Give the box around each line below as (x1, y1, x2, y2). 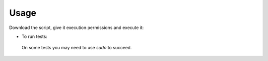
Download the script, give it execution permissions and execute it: (9, 25, 144, 30)
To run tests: (21, 33, 47, 39)
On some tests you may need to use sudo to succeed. (21, 45, 132, 51)
